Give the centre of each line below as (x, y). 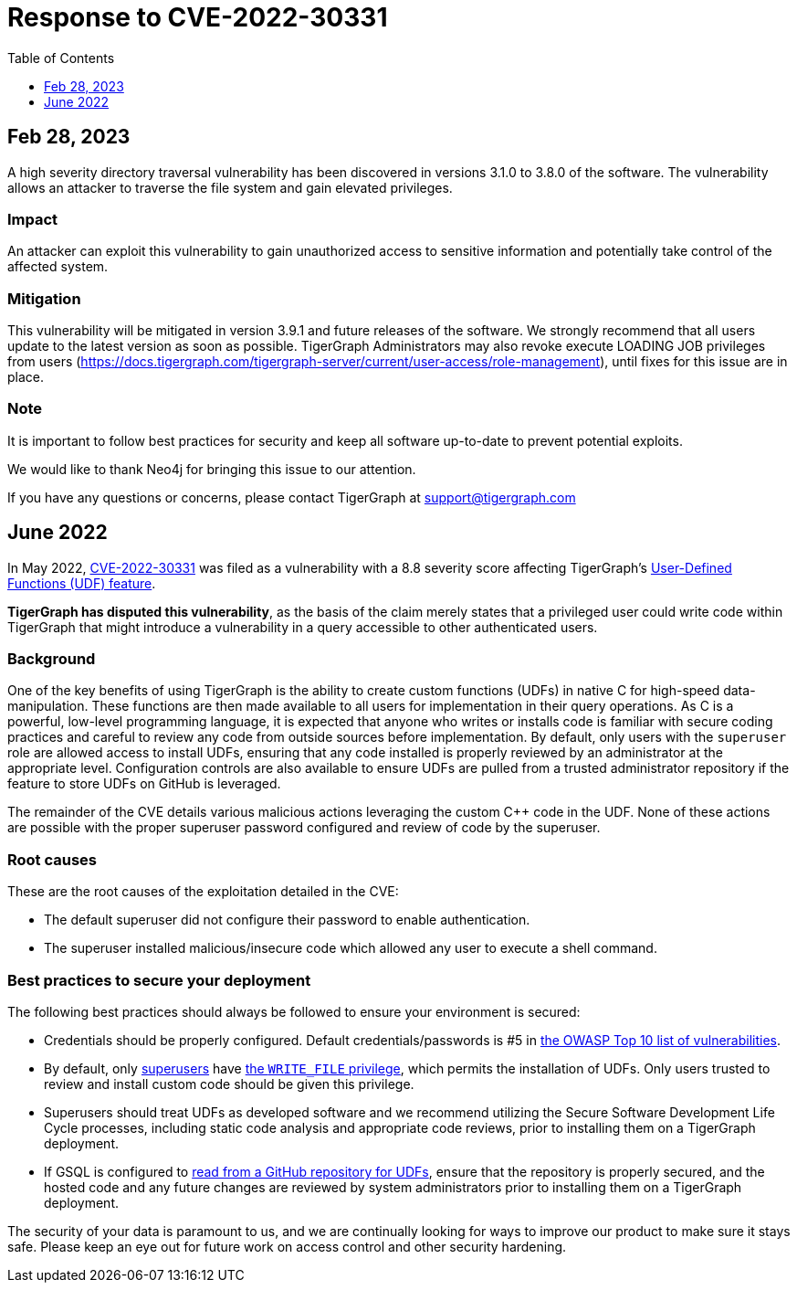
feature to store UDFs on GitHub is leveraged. (144, 784)
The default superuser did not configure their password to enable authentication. (287, 920)
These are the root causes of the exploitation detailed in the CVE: (203, 892)
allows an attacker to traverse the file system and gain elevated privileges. (230, 187)
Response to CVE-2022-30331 (198, 17)
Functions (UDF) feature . (82, 583)
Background (52, 659)
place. (26, 377)
